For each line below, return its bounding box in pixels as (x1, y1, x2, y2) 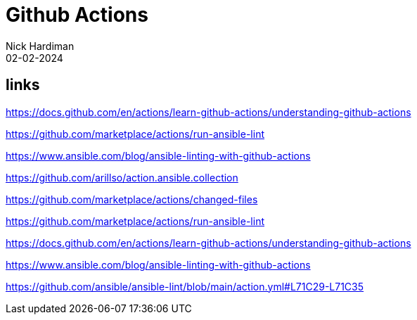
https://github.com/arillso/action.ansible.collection (6, 171, 238, 184)
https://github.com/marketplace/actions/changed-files (6, 193, 258, 205)
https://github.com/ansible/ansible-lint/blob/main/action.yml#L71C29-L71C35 (6, 280, 364, 293)
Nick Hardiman (6, 39, 75, 52)
